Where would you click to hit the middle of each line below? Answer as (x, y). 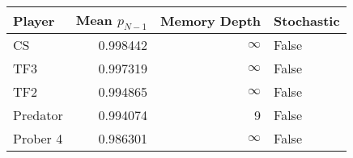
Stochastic (307, 20)
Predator (38, 115)
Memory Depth (211, 20)
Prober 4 (38, 139)
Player (34, 20)
